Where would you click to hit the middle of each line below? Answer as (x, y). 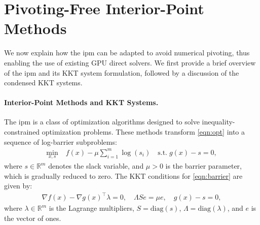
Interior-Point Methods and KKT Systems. (81, 102)
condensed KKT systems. (43, 83)
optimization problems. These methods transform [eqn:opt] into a (143, 132)
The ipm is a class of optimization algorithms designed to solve (102, 122)
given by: (18, 186)
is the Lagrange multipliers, (91, 208)
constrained (22, 132)
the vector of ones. (33, 218)
